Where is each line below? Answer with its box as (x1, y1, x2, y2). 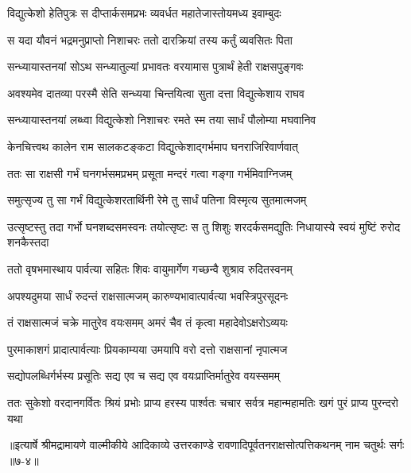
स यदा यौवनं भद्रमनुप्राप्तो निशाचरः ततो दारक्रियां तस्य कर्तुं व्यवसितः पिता (7, 31, 293, 48)
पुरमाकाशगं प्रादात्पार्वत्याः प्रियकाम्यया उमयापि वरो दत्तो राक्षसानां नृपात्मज (7, 340, 288, 357)
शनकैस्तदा (7, 234, 49, 250)
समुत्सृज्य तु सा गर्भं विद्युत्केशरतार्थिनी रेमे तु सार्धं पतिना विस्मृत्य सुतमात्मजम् (7, 192, 307, 208)
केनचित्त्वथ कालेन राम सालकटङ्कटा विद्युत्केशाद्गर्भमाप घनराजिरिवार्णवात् (7, 138, 298, 154)
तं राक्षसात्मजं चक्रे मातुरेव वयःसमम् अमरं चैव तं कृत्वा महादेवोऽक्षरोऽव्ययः (7, 314, 288, 331)
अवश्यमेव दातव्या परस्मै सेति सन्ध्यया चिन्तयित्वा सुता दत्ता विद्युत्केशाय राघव (7, 84, 305, 101)
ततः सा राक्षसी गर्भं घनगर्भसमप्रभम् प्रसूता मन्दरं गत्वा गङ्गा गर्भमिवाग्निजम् (7, 165, 293, 181)
